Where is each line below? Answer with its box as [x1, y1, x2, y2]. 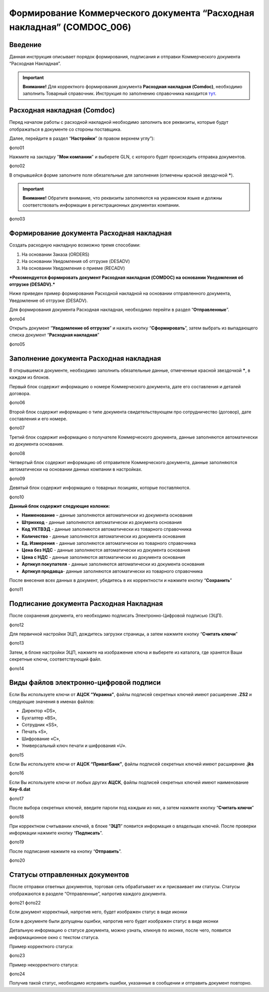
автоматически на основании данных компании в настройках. [9, 467, 142, 473]
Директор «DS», [21, 708, 57, 714]
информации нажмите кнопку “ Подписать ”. [9, 830, 103, 836]
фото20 [9, 857, 25, 863]
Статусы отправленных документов [9, 871, 130, 879]
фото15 [9, 751, 24, 758]
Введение [9, 40, 42, 49]
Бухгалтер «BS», [21, 715, 57, 721]
